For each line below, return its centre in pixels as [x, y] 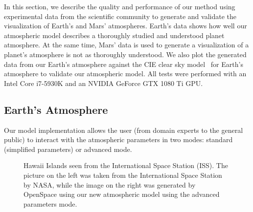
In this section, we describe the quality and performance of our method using [120, 6]
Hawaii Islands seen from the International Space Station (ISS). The [126, 165]
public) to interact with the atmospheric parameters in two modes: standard [118, 139]
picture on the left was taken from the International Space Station [123, 175]
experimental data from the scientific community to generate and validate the [120, 16]
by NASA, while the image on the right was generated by [110, 184]
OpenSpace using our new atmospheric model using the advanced [122, 194]
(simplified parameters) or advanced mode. [68, 149]
